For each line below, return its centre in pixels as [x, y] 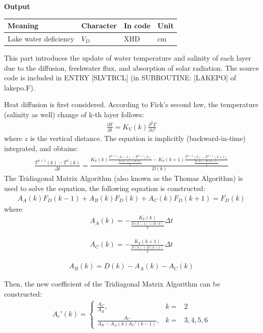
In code [137, 26]
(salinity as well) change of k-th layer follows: [74, 114]
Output [17, 6]
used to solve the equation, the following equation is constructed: [105, 188]
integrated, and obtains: [41, 148]
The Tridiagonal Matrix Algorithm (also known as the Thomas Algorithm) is [124, 178]
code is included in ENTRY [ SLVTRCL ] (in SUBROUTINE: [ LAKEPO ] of [120, 78]
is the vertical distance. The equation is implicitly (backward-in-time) [138, 138]
